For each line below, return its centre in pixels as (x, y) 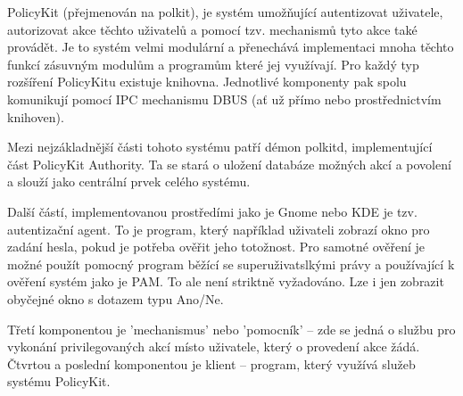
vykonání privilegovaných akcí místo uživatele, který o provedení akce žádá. (214, 346)
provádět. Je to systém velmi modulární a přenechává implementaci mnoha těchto (231, 47)
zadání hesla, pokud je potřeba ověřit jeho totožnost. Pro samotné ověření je (216, 247)
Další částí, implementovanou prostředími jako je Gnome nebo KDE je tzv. (212, 211)
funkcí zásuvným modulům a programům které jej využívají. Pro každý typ (213, 64)
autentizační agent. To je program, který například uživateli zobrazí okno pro (219, 229)
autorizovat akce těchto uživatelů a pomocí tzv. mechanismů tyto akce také (212, 29)
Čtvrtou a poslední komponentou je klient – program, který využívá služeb (211, 363)
